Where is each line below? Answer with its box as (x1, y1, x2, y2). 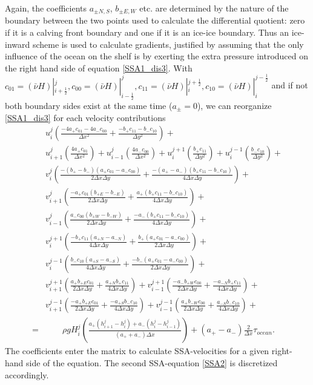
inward (5, 38, 30, 50)
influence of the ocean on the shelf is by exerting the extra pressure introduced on (5, 50, 309, 62)
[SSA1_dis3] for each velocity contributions (5, 111, 166, 123)
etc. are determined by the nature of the (139, 2, 289, 14)
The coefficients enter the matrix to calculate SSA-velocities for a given (5, 344, 269, 357)
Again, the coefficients (5, 2, 87, 14)
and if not (271, 79, 308, 91)
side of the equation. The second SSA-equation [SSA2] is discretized (26, 357, 278, 369)
